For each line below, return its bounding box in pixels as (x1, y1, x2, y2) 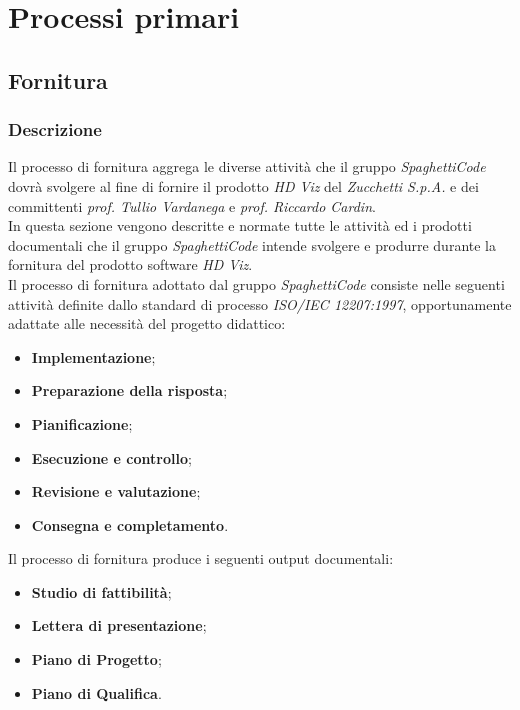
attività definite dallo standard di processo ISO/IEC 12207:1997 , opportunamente (8, 293, 512, 314)
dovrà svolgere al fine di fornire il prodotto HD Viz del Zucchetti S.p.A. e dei (8, 175, 479, 196)
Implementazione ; (31, 346, 156, 367)
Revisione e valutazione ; (31, 481, 201, 502)
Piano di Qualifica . (31, 682, 162, 703)
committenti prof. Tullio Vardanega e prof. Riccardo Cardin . (8, 195, 376, 216)
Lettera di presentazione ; (31, 615, 207, 636)
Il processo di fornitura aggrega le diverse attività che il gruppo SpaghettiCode (8, 156, 486, 177)
